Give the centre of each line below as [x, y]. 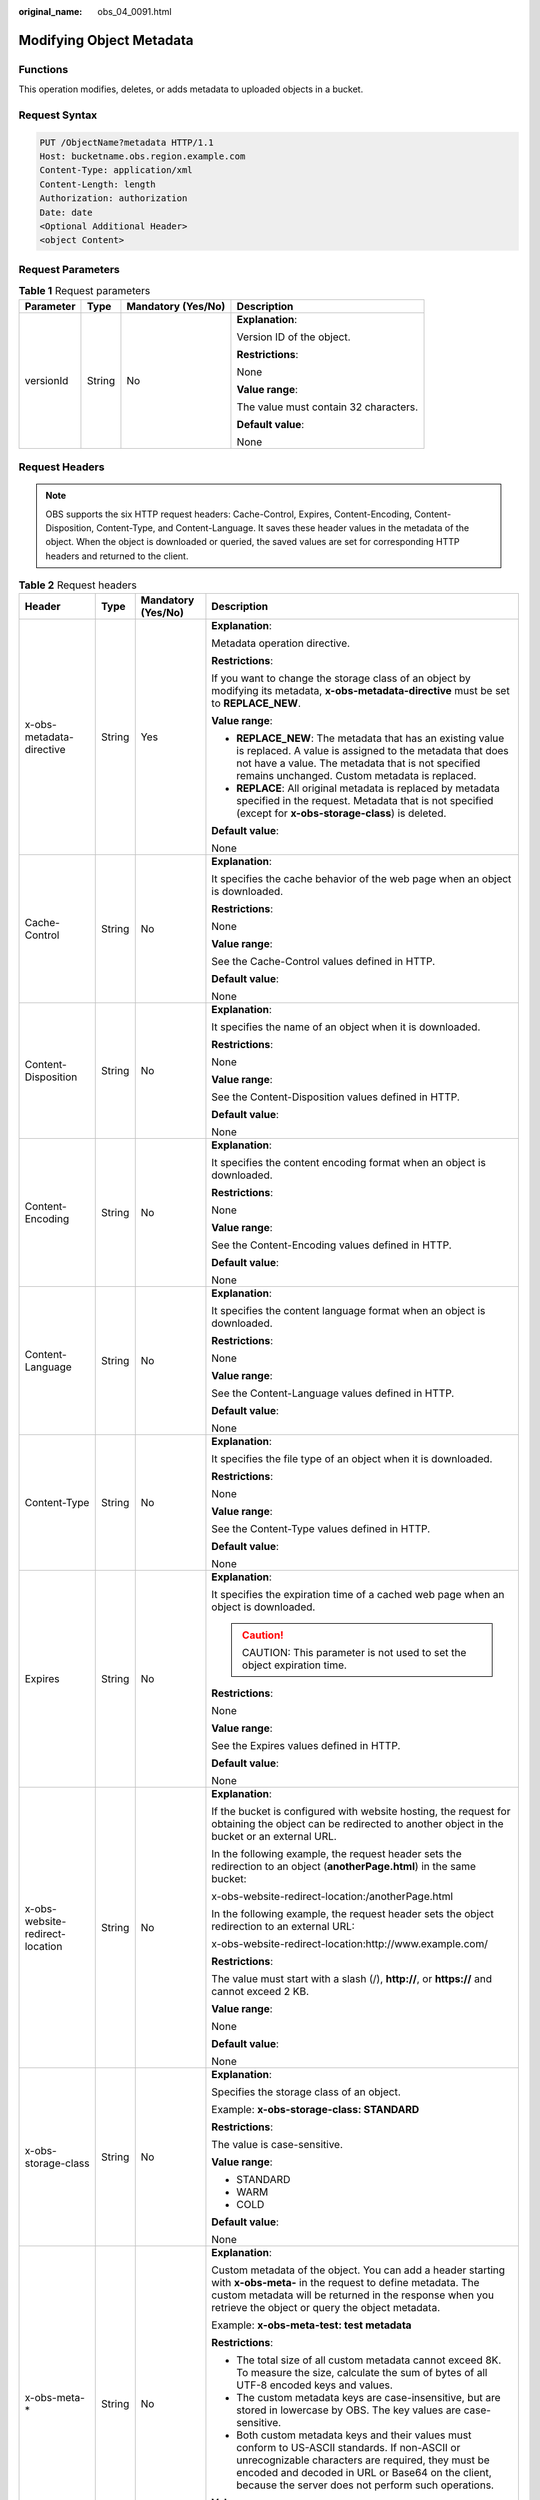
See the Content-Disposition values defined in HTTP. [335, 1097]
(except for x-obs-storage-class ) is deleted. [341, 813]
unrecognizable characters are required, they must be [363, 2460]
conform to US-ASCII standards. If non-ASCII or [348, 2448]
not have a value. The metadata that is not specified [358, 763]
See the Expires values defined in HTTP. [306, 1746]
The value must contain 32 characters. [327, 407]
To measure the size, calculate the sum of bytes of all [362, 2373]
